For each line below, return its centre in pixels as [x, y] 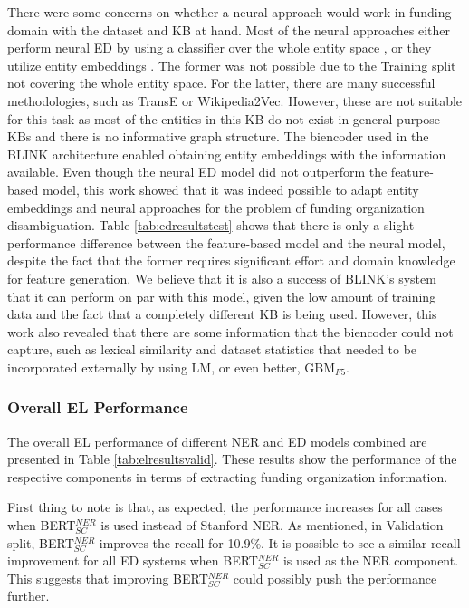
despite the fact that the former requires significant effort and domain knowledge [231, 261]
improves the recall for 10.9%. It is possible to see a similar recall [280, 542]
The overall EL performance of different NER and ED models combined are [217, 441]
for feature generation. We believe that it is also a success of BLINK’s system [222, 278]
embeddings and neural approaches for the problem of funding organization [216, 207]
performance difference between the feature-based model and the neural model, [226, 242]
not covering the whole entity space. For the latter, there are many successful [221, 83]
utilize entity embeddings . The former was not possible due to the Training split [232, 65]
